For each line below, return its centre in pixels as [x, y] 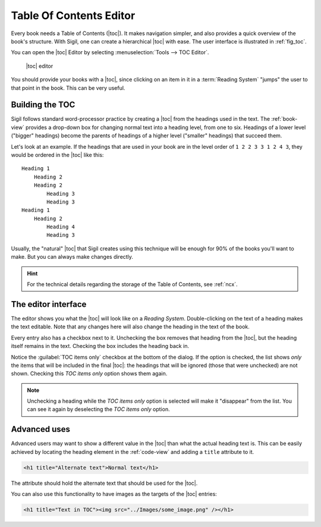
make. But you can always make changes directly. [72, 257]
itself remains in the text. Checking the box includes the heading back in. [100, 346]
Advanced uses [41, 429]
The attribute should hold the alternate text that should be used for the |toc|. [104, 483]
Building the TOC [43, 105]
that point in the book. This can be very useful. [68, 88]
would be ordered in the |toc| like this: [57, 155]
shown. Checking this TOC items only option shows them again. [89, 374]
